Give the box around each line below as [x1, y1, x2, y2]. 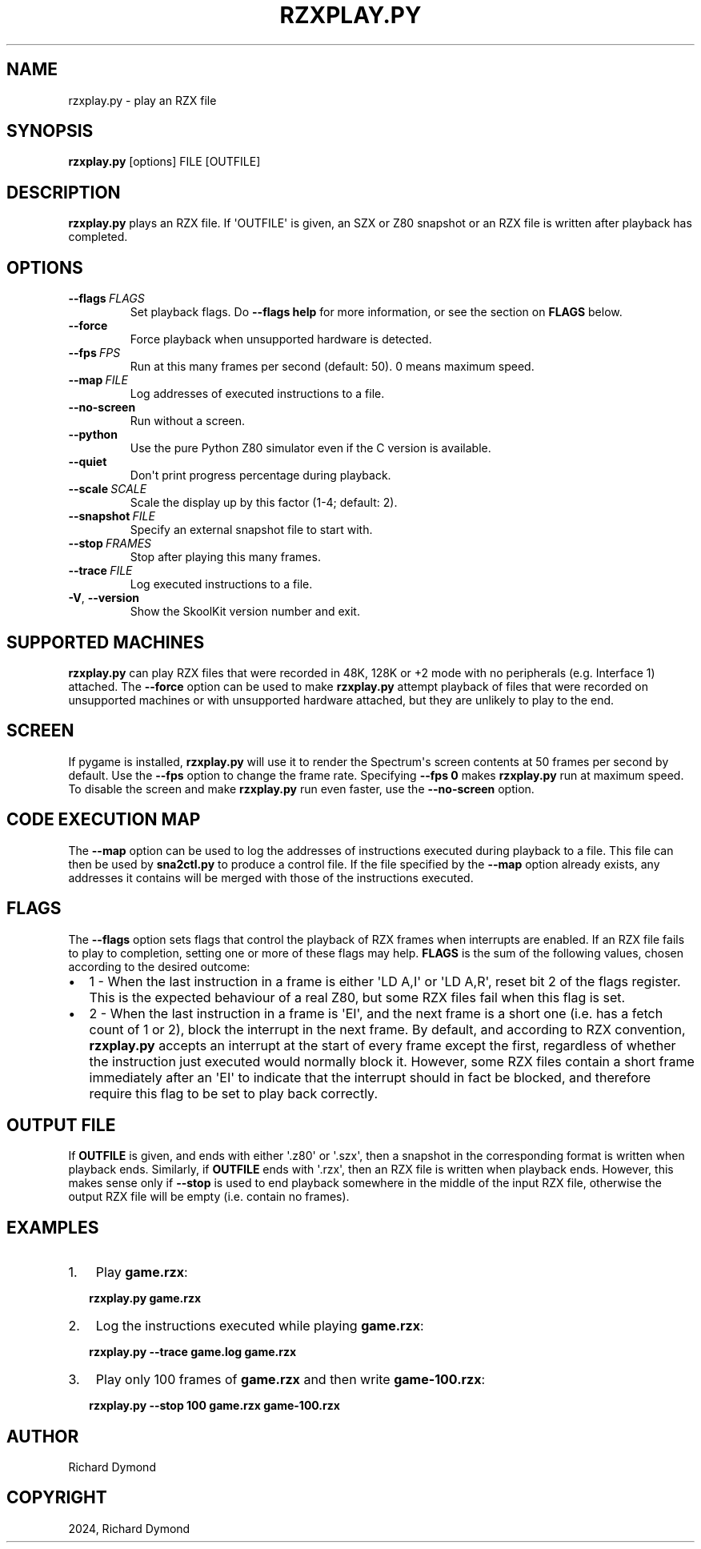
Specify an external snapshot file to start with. [130, 523, 373, 537]
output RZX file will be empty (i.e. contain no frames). [68, 1190, 350, 1204]
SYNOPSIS [6, 121, 94, 142]
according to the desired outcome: [68, 959, 250, 973]
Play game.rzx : [95, 1264, 188, 1281]
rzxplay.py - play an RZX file [68, 93, 217, 107]
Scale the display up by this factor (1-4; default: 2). [130, 496, 398, 510]
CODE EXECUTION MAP [6, 809, 201, 830]
